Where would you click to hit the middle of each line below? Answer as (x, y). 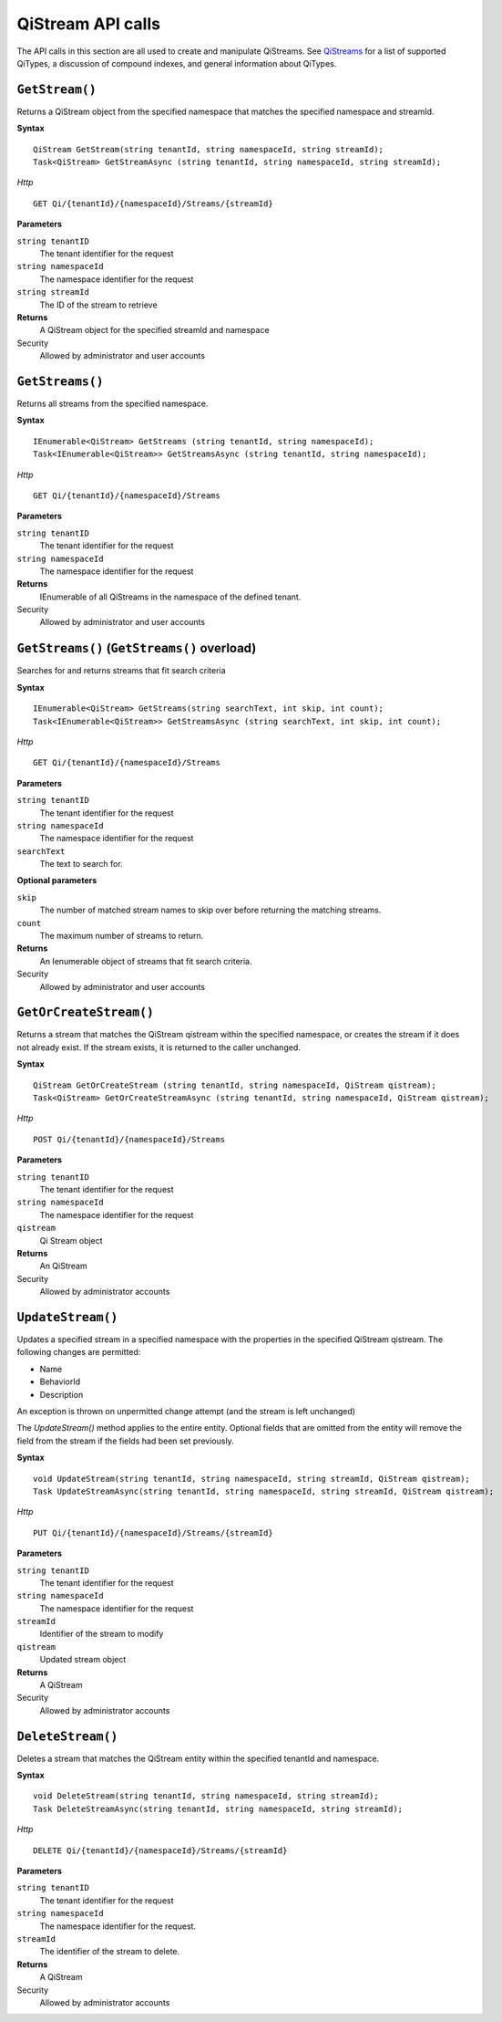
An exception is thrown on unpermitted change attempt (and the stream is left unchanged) (186, 1411)
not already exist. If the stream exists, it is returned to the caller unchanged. (159, 1047)
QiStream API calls (89, 24)
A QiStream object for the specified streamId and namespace (154, 330)
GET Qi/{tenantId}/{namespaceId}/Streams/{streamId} (153, 203)
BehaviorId (60, 1381)
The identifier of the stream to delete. (110, 1952)
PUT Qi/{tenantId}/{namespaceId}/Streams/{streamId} (153, 1532)
